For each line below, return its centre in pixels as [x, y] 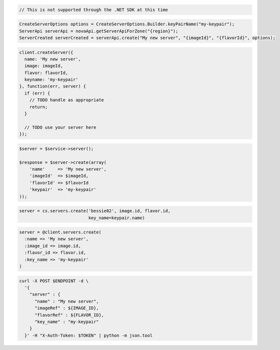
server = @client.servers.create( [60, 232]
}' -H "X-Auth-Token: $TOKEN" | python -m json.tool [88, 335]
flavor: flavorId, [46, 73]
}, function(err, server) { [52, 86]
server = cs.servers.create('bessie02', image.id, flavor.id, [95, 211]
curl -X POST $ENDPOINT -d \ [54, 281]
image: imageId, [44, 66]
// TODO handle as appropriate [67, 100]
